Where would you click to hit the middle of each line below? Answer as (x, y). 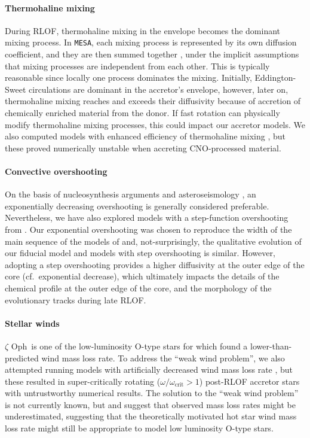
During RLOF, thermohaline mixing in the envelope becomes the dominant (143, 30)
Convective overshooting (56, 171)
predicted (22, 358)
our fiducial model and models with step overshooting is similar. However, (140, 253)
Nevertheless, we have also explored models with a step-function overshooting (147, 218)
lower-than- (271, 346)
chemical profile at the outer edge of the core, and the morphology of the (138, 288)
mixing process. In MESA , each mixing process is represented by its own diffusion (151, 42)
